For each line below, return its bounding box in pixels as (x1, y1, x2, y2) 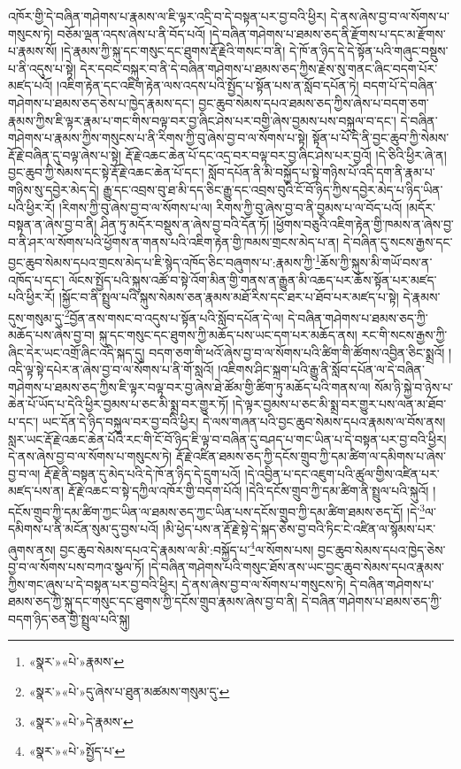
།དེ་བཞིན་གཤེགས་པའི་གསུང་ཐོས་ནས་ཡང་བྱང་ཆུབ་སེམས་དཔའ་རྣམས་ (148, 558, 444, 576)
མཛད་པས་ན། (8, 481, 65, 500)
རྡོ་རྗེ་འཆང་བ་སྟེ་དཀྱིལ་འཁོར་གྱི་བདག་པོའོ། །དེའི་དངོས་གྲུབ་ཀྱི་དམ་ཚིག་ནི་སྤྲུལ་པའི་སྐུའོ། (67, 481, 429, 500)
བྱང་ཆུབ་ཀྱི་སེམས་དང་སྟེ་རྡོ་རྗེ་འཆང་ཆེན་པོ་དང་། (8, 163, 204, 181)
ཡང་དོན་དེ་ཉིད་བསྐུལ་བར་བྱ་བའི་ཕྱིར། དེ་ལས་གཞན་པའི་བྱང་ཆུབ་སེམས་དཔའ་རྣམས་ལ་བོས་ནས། (42, 411, 446, 430)
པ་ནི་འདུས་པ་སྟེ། (8, 58, 76, 77)
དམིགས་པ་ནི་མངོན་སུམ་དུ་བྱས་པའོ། (8, 519, 159, 538)
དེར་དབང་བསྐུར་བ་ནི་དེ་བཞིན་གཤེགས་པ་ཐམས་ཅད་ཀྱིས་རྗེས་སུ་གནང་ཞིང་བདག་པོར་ (80, 58, 438, 77)
